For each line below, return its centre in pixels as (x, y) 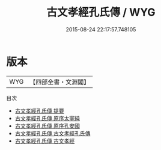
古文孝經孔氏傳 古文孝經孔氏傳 (53, 133)
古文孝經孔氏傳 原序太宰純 (47, 118)
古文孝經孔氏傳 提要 (39, 111)
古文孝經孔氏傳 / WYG (101, 12)
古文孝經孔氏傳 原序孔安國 (47, 126)
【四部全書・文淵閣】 (60, 82)
